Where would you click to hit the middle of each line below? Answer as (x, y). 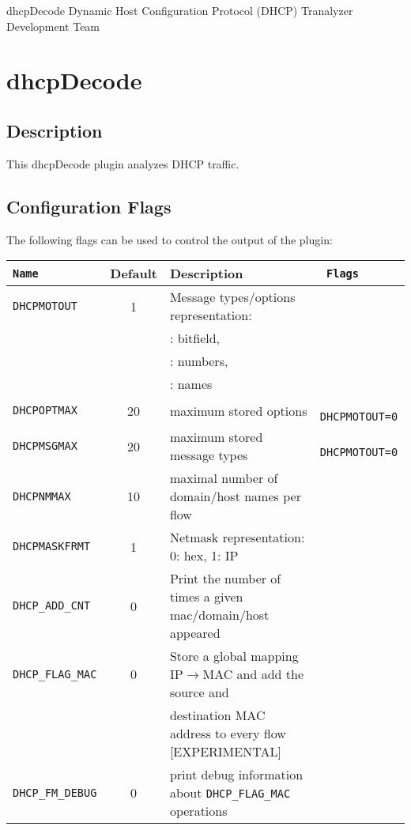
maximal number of (224, 478)
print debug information (236, 775)
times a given (206, 597)
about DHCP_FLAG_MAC (230, 793)
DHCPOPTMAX (45, 411)
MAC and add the (253, 674)
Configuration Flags (89, 206)
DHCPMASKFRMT (52, 547)
